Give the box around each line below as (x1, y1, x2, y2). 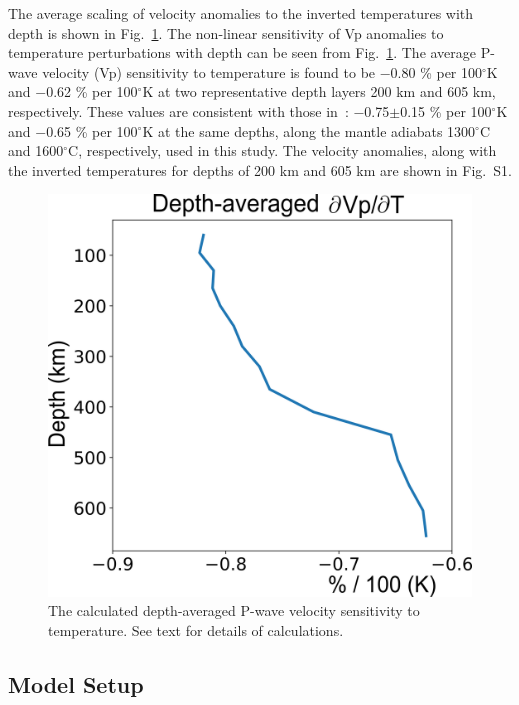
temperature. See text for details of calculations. (48, 620, 344, 640)
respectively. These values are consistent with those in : (8, 100, 349, 121)
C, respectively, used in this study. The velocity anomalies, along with (68, 140, 497, 161)
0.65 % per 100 (46, 120, 138, 141)
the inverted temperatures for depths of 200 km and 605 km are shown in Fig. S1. (8, 159, 512, 180)
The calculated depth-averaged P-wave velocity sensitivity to (48, 600, 420, 621)
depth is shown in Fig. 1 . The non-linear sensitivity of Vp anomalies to (8, 22, 444, 43)
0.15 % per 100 (400, 100, 492, 121)
